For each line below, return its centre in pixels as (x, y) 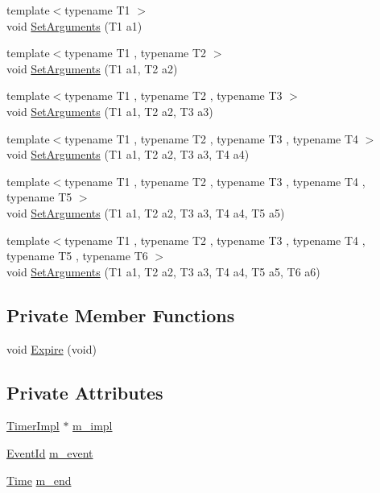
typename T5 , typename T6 (77, 256)
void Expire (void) (52, 348)
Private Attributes (85, 392)
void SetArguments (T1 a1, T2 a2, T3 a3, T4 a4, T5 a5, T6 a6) (163, 271)
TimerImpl (33, 426)
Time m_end (39, 480)
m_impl (93, 426)
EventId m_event (50, 452)
